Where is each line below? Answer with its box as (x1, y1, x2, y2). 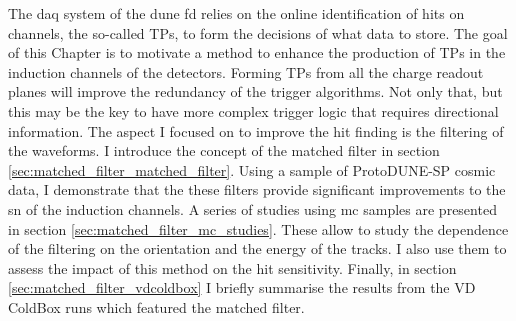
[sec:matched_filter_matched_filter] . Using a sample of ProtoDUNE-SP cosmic (8, 159, 496, 180)
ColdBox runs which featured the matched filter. (8, 296, 305, 317)
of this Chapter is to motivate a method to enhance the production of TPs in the (8, 42, 506, 63)
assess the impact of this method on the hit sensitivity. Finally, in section (8, 257, 457, 278)
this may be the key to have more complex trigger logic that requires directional (8, 100, 499, 121)
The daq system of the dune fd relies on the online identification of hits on (8, 3, 465, 23)
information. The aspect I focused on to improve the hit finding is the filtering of (8, 120, 504, 141)
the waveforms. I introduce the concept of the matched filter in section (8, 140, 440, 161)
